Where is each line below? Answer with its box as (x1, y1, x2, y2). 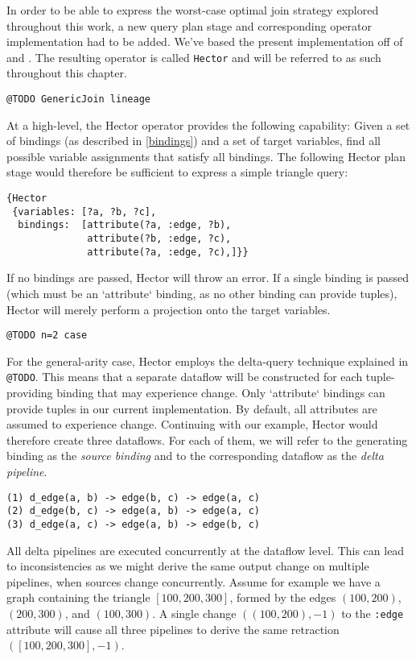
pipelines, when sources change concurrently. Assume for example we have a (6, 573, 381, 590)
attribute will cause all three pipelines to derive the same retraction (6, 620, 340, 637)
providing (6, 384, 53, 401)
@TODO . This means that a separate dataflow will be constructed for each (6, 368, 363, 385)
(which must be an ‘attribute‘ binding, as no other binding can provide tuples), (6, 284, 397, 301)
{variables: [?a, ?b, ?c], (12, 205, 157, 218)
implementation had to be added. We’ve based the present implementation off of (6, 33, 403, 50)
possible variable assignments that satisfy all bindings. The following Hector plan (6, 147, 406, 164)
